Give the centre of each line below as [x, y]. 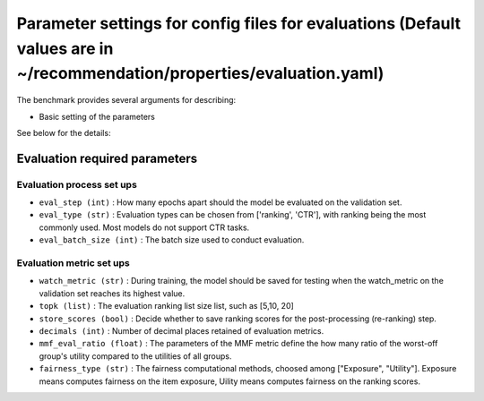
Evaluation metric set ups [73, 263]
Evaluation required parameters [107, 158]
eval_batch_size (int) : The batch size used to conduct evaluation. [172, 240]
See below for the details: [64, 132]
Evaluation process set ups [77, 184]
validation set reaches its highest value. [112, 293]
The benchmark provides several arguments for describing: [126, 100]
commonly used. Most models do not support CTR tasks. [144, 227]
